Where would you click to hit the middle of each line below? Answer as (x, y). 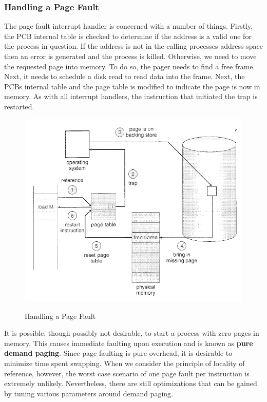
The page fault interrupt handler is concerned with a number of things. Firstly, (129, 26)
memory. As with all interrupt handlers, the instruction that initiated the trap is (131, 96)
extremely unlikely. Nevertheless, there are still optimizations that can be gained (131, 383)
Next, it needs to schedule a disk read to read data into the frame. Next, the (125, 76)
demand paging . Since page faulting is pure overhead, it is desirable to (118, 353)
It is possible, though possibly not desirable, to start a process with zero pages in (132, 333)
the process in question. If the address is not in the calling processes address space (133, 46)
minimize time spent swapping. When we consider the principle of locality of (125, 363)
